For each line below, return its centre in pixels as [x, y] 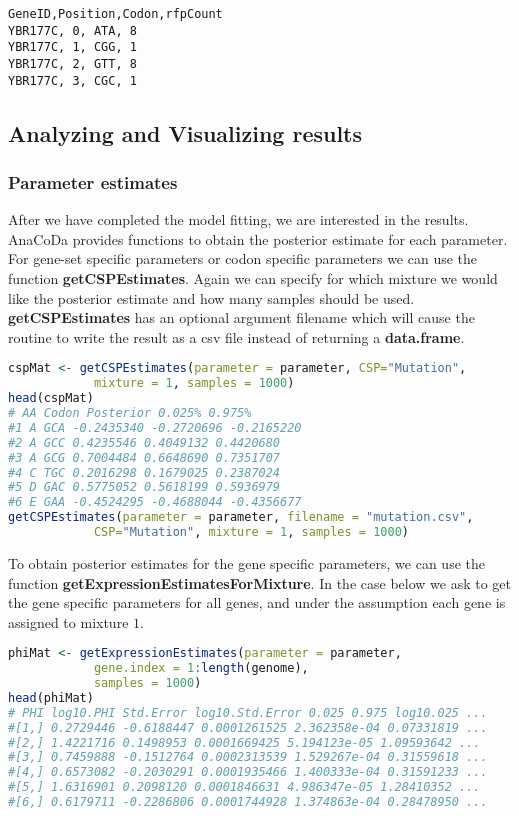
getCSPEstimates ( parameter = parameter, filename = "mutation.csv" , [241, 517]
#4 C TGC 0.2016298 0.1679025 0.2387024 [144, 472]
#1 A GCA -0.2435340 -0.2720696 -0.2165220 [155, 427]
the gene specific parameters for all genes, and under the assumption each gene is [257, 602]
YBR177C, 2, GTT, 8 [72, 63]
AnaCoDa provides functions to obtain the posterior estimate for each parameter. [258, 238]
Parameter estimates [93, 181]
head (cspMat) [51, 398]
